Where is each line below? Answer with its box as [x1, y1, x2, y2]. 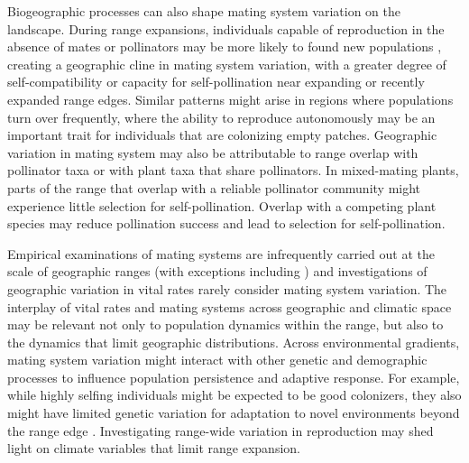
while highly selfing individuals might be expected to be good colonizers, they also [7, 385, 462, 404]
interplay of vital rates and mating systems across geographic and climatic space [7, 297, 452, 316]
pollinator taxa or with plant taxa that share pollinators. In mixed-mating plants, [7, 161, 459, 180]
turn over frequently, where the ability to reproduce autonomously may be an [7, 107, 436, 126]
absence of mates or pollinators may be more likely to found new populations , [7, 37, 442, 56]
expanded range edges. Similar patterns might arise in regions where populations [7, 89, 454, 108]
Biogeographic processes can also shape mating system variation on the [7, 2, 400, 20]
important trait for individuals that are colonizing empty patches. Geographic [7, 125, 437, 144]
